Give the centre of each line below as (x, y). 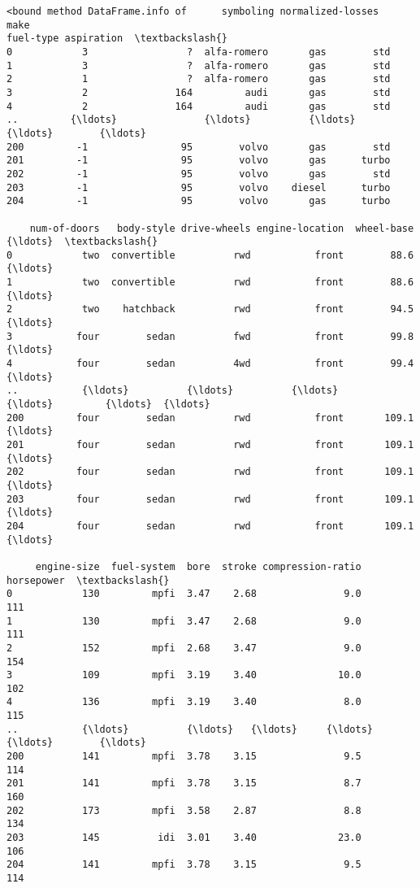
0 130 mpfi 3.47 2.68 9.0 (184, 594)
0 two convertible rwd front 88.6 (210, 255)
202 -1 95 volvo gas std (199, 174)
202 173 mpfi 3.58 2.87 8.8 (184, 810)
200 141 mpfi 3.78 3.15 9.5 (184, 757)
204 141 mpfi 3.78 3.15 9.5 (184, 865)
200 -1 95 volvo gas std (199, 147)
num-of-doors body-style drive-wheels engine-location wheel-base (222, 228)
